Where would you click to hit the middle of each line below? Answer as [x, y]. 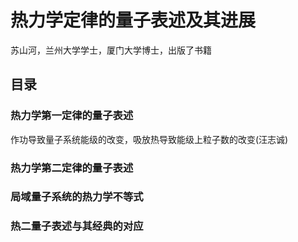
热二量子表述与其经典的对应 [77, 226]
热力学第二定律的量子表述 [72, 168]
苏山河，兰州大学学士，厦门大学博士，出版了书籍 [111, 50]
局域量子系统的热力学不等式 [77, 197]
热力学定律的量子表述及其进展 [133, 20]
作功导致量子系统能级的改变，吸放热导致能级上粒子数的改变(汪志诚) [149, 139]
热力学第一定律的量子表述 [72, 116]
